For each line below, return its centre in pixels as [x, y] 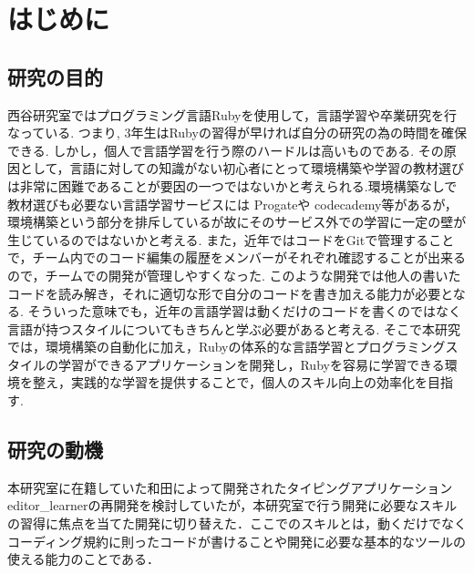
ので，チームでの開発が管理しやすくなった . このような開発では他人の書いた [234, 275]
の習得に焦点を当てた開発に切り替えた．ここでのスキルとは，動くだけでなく [237, 523]
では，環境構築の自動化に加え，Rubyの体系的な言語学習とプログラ [207, 347]
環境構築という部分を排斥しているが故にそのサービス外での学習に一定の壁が [237, 222]
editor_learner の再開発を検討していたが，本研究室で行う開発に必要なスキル [232, 505]
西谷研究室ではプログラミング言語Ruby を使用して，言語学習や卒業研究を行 [232, 114]
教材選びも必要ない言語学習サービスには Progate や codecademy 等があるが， [232, 204]
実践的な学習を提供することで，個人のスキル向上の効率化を [249, 382]
